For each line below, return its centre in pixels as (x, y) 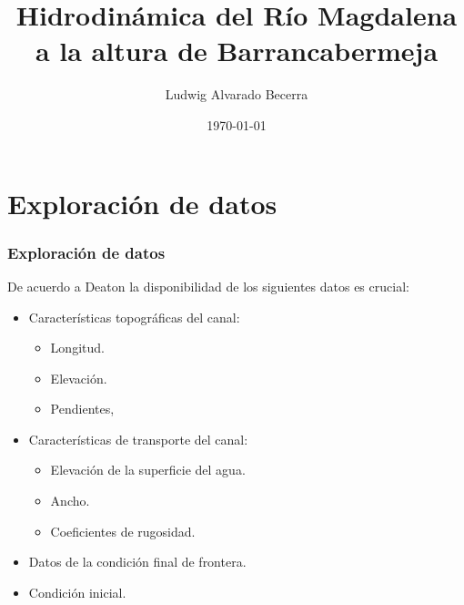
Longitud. (77, 348)
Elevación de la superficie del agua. (148, 470)
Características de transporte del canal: (138, 439)
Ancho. (70, 501)
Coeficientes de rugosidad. (123, 531)
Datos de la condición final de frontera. (137, 562)
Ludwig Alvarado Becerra (237, 94)
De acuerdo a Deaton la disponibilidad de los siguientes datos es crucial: (208, 286)
